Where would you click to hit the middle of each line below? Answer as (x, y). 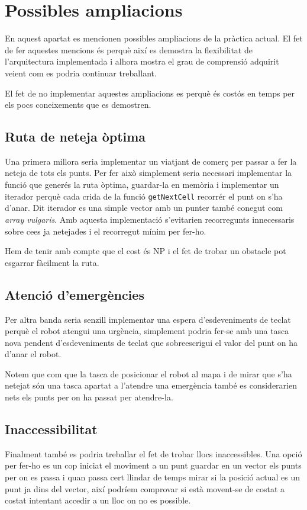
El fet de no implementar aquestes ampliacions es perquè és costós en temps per (150, 93)
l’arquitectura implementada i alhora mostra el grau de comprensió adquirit (142, 61)
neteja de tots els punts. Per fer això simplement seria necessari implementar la (148, 173)
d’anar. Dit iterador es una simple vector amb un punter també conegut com (144, 208)
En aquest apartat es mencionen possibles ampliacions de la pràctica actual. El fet (154, 38)
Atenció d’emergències (75, 294)
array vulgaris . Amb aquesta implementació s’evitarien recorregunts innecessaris (150, 219)
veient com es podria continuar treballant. (81, 73)
